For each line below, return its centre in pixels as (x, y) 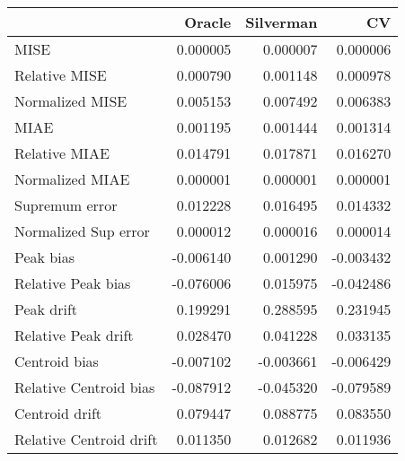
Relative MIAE (62, 153)
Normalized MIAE (72, 179)
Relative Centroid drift (86, 439)
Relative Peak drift (74, 335)
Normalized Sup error (82, 231)
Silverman (282, 22)
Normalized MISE (71, 101)
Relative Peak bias (73, 283)
